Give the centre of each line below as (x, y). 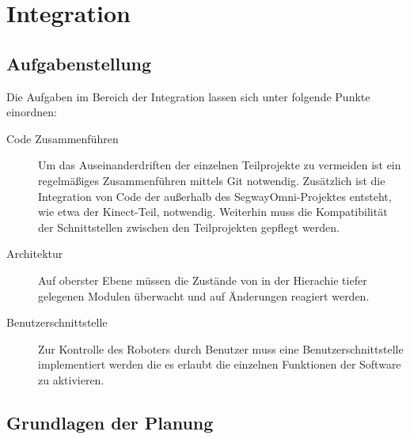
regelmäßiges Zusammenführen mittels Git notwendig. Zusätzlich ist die (212, 180)
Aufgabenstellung (79, 63)
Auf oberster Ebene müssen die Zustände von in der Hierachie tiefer (203, 280)
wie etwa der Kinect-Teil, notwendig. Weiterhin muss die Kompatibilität (213, 212)
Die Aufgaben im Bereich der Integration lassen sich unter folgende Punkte (188, 96)
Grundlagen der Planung (110, 422)
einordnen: (32, 112)
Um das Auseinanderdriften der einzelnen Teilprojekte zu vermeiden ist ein (220, 165)
